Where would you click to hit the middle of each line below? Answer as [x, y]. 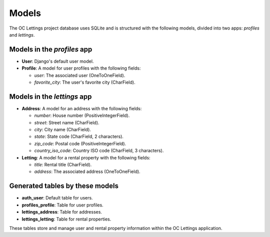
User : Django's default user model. [58, 61]
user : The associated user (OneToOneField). [80, 75]
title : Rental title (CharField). [63, 165]
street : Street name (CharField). [67, 122]
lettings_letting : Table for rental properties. [66, 219]
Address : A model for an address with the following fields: [82, 108]
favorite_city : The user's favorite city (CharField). [85, 82]
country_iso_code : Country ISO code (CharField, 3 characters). [99, 151]
